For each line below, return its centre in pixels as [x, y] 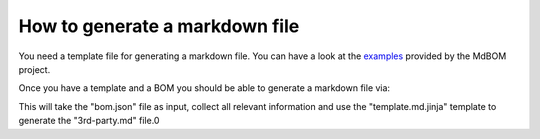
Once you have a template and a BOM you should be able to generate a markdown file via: [204, 88]
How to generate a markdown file [159, 26]
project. [34, 69]
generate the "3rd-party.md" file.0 [89, 121]
